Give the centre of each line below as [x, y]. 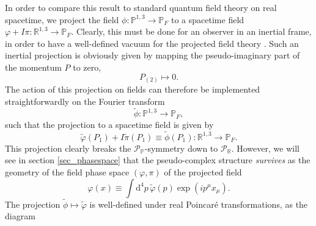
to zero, [87, 67]
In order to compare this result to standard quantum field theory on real [141, 7]
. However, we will [265, 148]
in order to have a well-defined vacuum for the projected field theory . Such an [152, 43]
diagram [20, 216]
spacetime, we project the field [62, 19]
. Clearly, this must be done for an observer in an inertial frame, [191, 31]
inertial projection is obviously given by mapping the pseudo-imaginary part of [152, 55]
